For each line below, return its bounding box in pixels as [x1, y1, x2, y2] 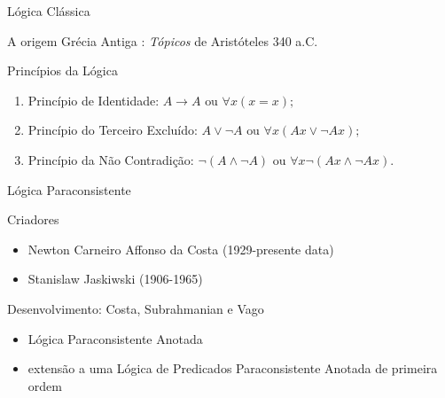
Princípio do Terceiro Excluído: [27, 121, 198, 139]
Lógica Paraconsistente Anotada [27, 329, 203, 347]
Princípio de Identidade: [27, 90, 160, 109]
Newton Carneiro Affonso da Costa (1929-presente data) [27, 239, 334, 258]
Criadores [7, 210, 59, 229]
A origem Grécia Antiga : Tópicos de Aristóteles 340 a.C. [7, 31, 318, 50]
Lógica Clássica [7, 2, 90, 20]
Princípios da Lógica [7, 61, 118, 80]
